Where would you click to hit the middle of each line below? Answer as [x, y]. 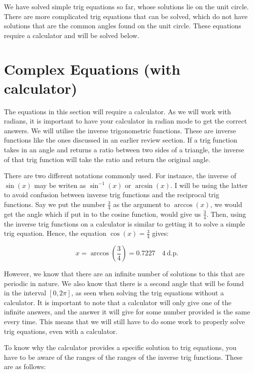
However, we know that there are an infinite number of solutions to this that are [124, 274]
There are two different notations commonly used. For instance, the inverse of [120, 176]
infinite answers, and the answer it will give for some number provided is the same [127, 312]
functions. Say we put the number [55, 204]
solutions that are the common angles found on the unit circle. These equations [123, 26]
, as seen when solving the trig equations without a [148, 293]
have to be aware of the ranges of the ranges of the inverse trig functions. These [123, 357]
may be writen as [60, 185]
